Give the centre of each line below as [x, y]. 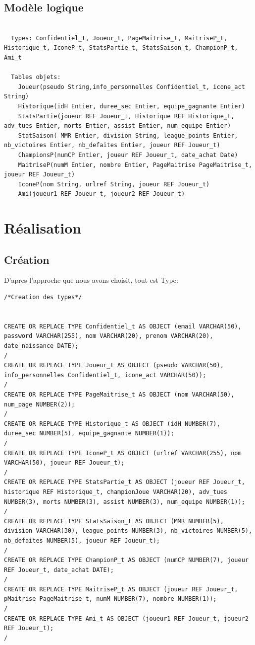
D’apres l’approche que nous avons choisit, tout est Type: [91, 280]
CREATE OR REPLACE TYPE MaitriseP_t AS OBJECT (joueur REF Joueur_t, [121, 589]
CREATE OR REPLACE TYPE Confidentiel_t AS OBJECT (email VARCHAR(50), [123, 326]
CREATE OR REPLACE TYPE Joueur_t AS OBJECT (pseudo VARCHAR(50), [114, 365]
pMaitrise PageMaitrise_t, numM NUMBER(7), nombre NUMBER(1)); [110, 599]
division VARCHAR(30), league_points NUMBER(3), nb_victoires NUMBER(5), [128, 531]
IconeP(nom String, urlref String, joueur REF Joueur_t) [114, 184]
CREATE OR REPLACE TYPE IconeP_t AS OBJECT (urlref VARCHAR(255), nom [123, 453]
